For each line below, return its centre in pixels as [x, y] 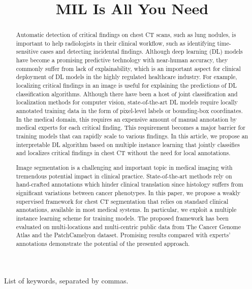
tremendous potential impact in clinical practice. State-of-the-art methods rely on [124, 176]
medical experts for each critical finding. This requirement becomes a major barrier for [131, 128]
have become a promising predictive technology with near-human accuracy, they [122, 60]
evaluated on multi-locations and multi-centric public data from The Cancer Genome [128, 226]
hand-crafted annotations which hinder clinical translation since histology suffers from [130, 184]
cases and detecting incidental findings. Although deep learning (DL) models [141, 51]
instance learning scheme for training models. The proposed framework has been [122, 218]
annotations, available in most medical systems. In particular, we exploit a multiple [126, 210]
